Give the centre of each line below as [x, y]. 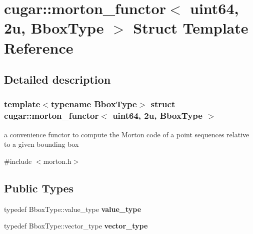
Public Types [39, 188]
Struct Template [191, 28]
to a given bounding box [41, 144]
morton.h [57, 161]
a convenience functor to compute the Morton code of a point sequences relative [127, 134]
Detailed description [57, 79]
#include [18, 161]
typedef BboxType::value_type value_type [73, 209]
